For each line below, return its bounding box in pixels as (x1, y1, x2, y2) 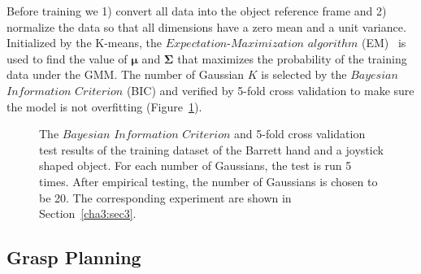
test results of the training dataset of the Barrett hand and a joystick (39, 141, 384, 158)
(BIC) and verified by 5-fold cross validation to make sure (126, 81, 414, 98)
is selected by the (261, 66, 347, 83)
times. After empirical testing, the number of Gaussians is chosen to (39, 172, 378, 189)
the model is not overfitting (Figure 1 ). (7, 98, 202, 115)
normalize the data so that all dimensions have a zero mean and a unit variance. (7, 18, 406, 35)
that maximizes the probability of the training (177, 50, 407, 67)
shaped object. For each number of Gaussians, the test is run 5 (39, 157, 352, 174)
